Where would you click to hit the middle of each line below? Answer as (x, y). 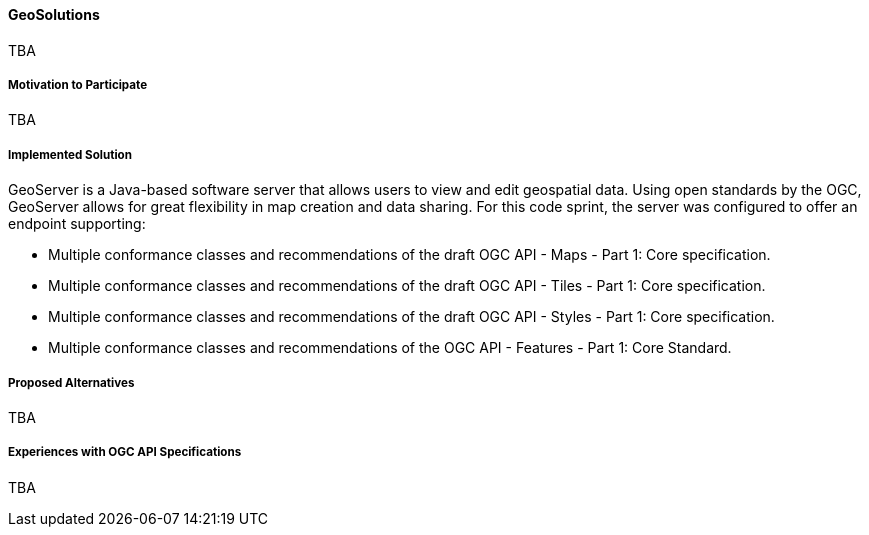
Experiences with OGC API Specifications (125, 452)
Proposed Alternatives (71, 382)
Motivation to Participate (78, 85)
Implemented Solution (70, 154)
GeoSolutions (54, 14)
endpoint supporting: (77, 224)
